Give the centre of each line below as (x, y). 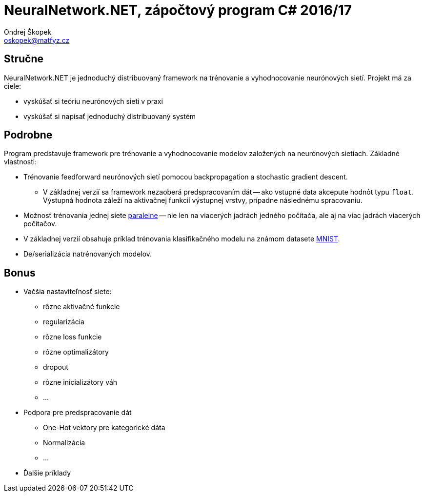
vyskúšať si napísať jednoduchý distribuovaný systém (110, 116)
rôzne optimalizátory (76, 352)
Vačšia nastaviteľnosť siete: (68, 292)
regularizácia (64, 322)
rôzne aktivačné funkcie (81, 307)
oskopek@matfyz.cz (37, 40)
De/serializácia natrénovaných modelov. (88, 254)
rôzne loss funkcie (72, 337)
